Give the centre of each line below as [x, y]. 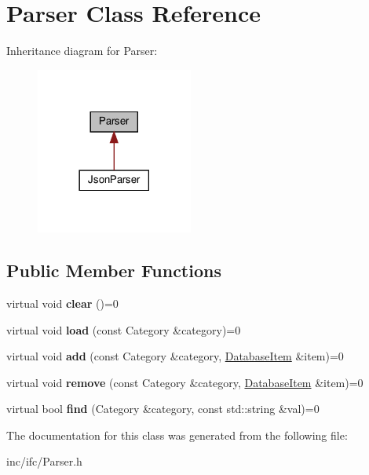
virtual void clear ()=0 [62, 303]
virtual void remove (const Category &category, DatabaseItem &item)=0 [185, 382]
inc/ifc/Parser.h [44, 461]
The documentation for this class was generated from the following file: [177, 435]
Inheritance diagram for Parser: [82, 51]
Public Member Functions [114, 270]
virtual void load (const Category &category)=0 [124, 329]
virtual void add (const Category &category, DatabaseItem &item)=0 [175, 356]
